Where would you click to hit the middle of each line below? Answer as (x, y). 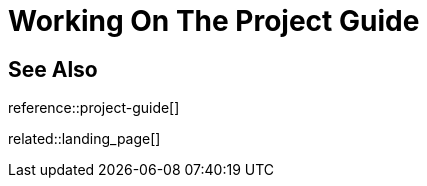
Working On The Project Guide (214, 21)
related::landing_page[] (84, 139)
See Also (53, 69)
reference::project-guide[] (94, 108)
